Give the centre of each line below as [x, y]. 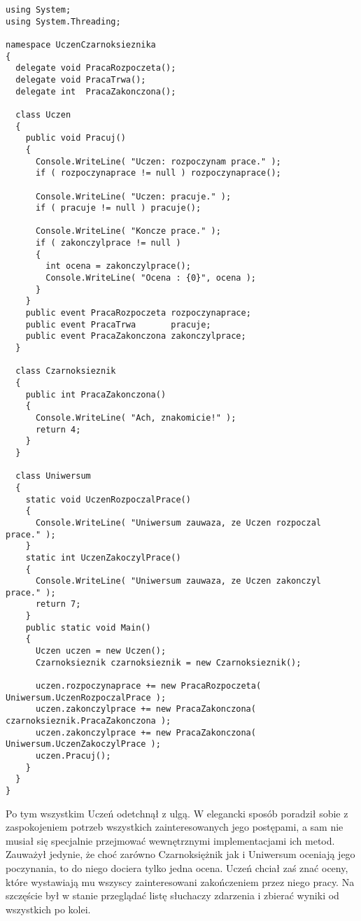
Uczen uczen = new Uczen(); [101, 651]
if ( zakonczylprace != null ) [108, 243]
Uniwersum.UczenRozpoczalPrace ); [86, 697]
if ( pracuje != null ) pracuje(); [118, 208]
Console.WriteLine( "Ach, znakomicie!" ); [136, 417]
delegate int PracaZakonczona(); [96, 91]
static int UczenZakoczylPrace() [103, 557]
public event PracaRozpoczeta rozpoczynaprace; [138, 313]
